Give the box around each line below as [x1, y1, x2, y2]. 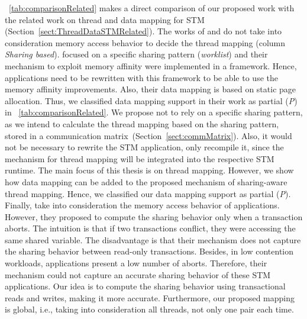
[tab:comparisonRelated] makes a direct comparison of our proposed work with [9, 2, 295, 14]
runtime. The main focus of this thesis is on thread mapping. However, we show [5, 164, 294, 176]
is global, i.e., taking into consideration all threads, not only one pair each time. [5, 303, 294, 315]
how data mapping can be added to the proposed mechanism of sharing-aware [5, 175, 287, 188]
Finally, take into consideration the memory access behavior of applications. [5, 199, 280, 211]
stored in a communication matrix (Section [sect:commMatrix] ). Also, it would [5, 129, 292, 141]
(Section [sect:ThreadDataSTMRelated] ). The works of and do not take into [5, 25, 282, 37]
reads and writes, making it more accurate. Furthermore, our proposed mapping [5, 291, 295, 304]
